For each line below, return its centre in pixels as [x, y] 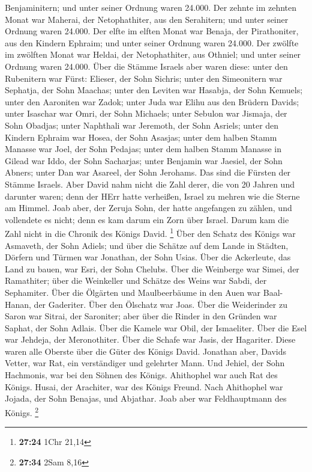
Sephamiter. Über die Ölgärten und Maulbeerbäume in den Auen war [133, 292]
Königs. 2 [22, 411]
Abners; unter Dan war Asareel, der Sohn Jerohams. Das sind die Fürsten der [148, 172]
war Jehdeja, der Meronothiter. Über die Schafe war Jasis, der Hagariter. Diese [150, 339]
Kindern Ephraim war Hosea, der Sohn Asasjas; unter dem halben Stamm [141, 137]
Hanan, [18, 304]
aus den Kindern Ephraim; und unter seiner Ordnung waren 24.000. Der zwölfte [152, 42]
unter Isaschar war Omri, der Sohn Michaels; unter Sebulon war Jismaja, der [146, 113]
